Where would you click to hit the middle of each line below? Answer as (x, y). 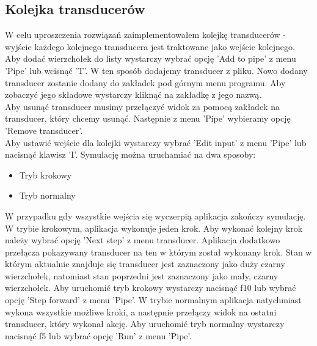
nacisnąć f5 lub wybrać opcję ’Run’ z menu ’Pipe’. (98, 335)
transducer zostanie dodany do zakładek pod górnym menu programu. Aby (145, 82)
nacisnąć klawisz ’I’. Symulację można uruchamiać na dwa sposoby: (130, 154)
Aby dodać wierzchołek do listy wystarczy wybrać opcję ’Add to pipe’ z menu (151, 58)
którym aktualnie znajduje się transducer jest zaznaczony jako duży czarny (145, 264)
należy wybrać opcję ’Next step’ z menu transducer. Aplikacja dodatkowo (143, 240)
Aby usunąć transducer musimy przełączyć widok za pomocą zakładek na (142, 106)
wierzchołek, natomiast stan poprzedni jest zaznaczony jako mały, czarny (142, 275)
